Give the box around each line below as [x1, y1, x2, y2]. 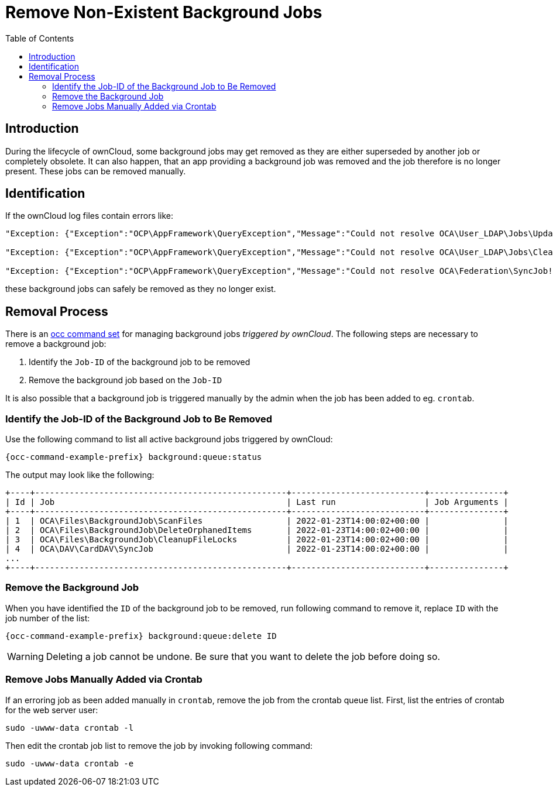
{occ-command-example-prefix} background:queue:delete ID [5, 631, 277, 641]
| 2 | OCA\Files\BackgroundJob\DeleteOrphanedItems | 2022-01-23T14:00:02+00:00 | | [5, 525, 509, 535]
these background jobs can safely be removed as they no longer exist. [5, 284, 276, 294]
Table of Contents [5, 33, 74, 43]
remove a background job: [5, 339, 107, 349]
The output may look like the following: [5, 470, 154, 480]
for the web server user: [5, 704, 98, 715]
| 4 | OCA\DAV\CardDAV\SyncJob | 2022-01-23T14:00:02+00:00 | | [5, 544, 509, 554]
